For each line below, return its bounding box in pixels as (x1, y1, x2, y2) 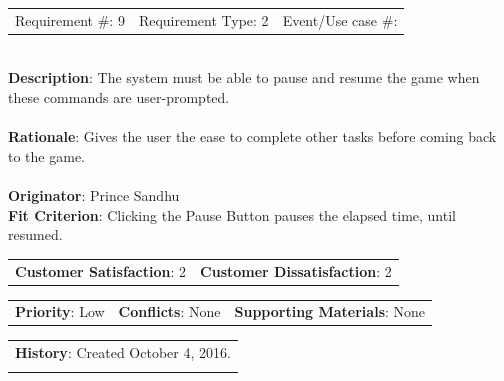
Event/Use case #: (282, 9, 398, 30)
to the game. (8, 145, 85, 166)
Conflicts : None (118, 301, 221, 322)
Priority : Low (15, 301, 105, 322)
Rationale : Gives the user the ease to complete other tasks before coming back (8, 126, 497, 147)
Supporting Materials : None (234, 301, 426, 322)
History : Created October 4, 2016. (15, 342, 231, 363)
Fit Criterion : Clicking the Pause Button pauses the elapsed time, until (8, 204, 456, 225)
